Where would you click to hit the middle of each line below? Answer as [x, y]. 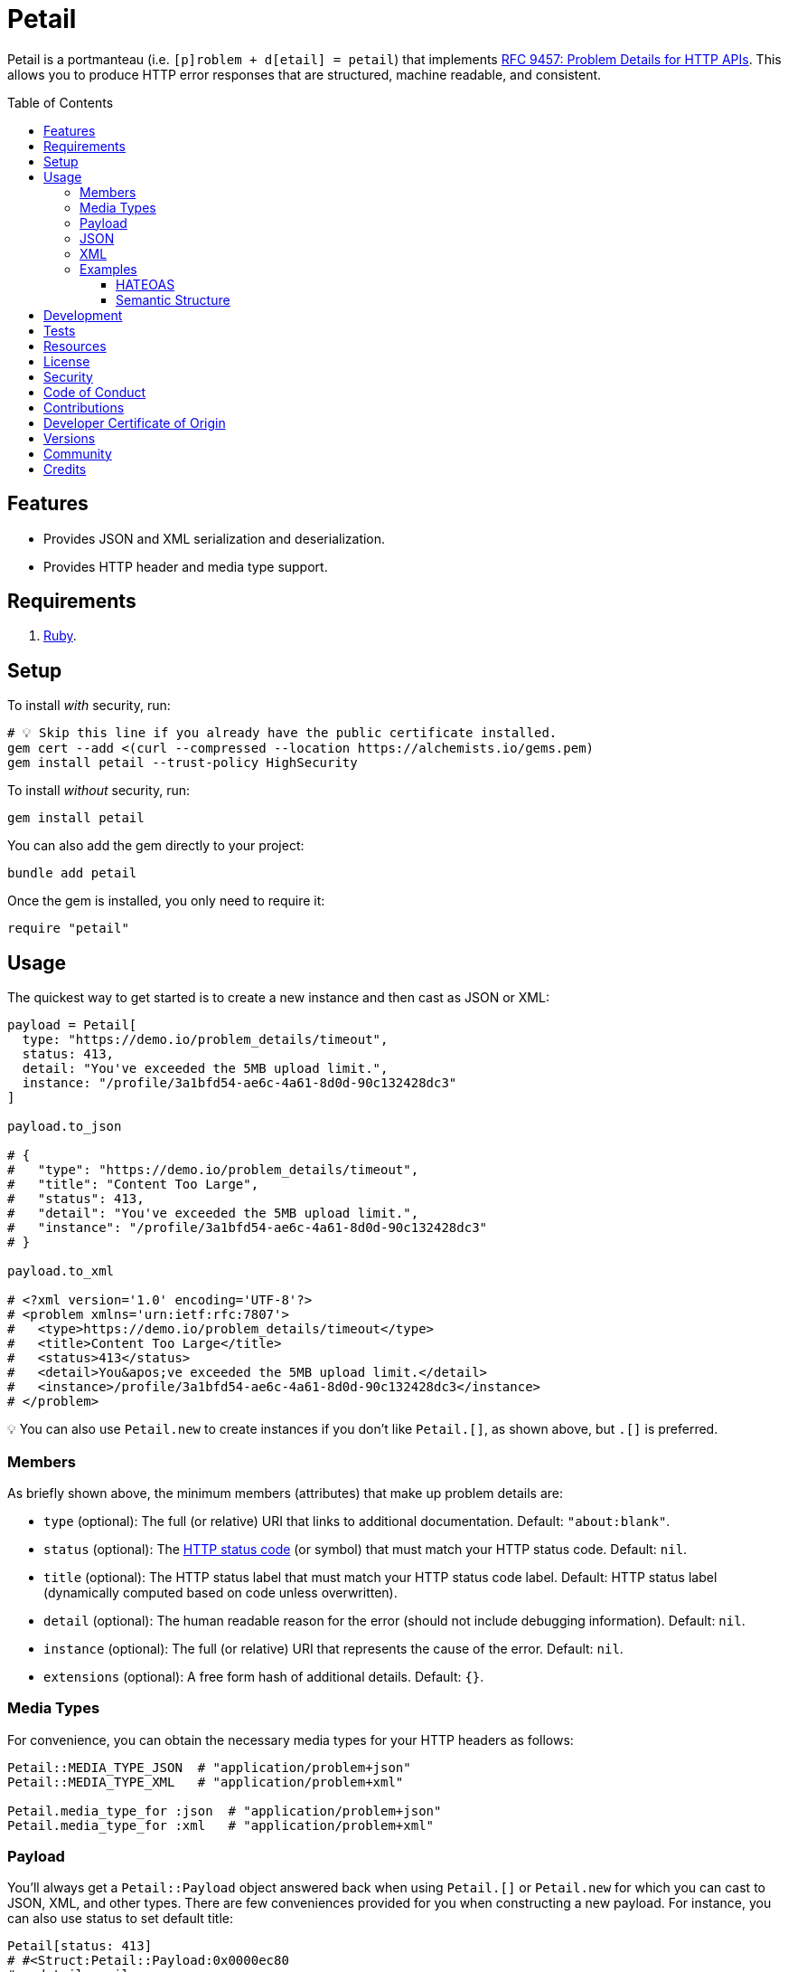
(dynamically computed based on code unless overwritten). [220, 1592]
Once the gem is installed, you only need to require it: [166, 901]
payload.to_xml [61, 1271]
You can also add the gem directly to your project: [156, 846]
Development [83, 315]
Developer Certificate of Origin [135, 422]
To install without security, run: [99, 791]
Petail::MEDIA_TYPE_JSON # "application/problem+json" [209, 1767]
